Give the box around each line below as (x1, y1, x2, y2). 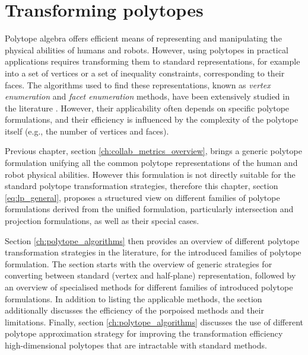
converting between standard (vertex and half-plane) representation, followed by (5, 269, 296, 282)
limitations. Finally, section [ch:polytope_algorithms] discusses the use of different (5, 315, 303, 328)
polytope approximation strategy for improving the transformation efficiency (5, 327, 283, 340)
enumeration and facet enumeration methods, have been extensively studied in (5, 90, 290, 103)
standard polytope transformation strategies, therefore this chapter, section (5, 180, 278, 192)
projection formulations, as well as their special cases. (5, 215, 199, 227)
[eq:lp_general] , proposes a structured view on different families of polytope (5, 191, 280, 203)
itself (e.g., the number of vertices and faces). (5, 124, 169, 137)
